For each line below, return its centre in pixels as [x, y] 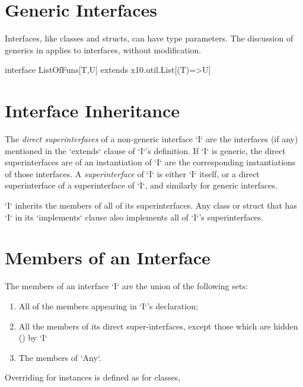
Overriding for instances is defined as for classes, [93, 377]
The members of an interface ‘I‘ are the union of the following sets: [126, 286]
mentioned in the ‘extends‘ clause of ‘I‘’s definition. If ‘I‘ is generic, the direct [145, 150]
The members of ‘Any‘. [60, 357]
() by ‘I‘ [33, 338]
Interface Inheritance [93, 111]
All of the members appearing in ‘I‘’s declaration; [108, 306]
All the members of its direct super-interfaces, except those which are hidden [158, 326]
